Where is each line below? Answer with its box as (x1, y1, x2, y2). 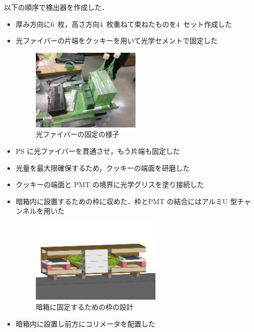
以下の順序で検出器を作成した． (4, 2, 109, 12)
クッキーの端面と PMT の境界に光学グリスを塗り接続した (15, 179, 204, 190)
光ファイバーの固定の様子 (35, 129, 120, 139)
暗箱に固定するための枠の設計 (35, 302, 133, 312)
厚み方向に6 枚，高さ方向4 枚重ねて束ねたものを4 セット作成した (15, 18, 232, 29)
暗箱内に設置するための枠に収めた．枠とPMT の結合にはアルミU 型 (15, 196, 237, 206)
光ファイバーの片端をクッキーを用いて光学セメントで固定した (15, 35, 218, 46)
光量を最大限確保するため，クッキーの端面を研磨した (15, 162, 190, 173)
